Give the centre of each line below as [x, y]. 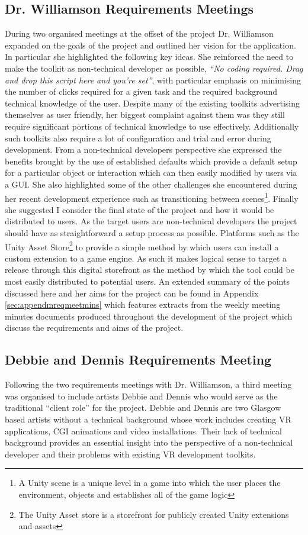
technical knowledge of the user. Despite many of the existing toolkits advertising [153, 103]
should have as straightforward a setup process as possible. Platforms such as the [152, 232]
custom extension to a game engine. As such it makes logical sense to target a [146, 258]
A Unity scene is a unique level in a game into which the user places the [150, 483]
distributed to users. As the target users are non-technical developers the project [151, 221]
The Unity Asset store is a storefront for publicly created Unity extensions [154, 514]
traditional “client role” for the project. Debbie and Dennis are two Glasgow [143, 407]
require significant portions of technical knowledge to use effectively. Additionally [152, 126]
